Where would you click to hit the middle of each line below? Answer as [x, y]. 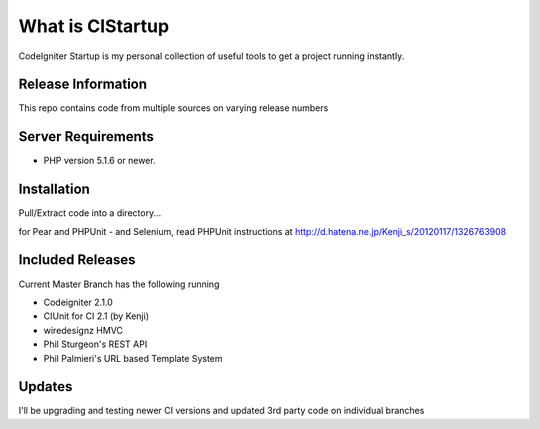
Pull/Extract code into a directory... [90, 213]
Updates [45, 386]
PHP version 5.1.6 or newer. [99, 161]
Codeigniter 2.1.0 [78, 302]
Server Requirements [86, 136]
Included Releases [77, 260]
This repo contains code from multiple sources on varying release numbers [173, 108]
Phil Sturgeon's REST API [95, 344]
